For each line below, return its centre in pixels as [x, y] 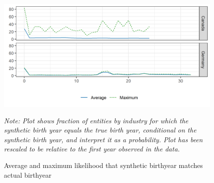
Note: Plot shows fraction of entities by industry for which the [96, 120]
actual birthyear [28, 175]
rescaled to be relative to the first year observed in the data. [92, 149]
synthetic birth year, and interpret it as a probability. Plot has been [103, 139]
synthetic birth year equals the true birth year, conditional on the [100, 130]
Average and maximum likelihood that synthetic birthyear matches [103, 165]
